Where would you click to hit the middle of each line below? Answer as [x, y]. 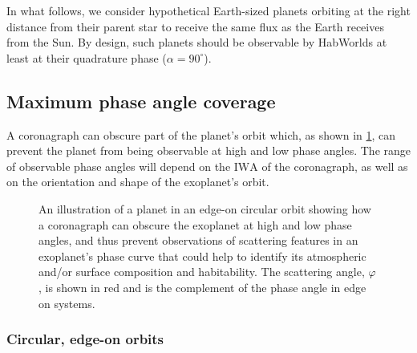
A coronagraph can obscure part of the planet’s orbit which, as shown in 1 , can [201, 134]
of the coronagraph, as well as [335, 166]
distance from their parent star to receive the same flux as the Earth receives [195, 26]
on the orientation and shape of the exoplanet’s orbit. [138, 182]
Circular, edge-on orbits [85, 339]
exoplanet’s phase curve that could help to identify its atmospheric [202, 256]
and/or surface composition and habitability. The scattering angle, [202, 272]
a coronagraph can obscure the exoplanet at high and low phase [195, 224]
